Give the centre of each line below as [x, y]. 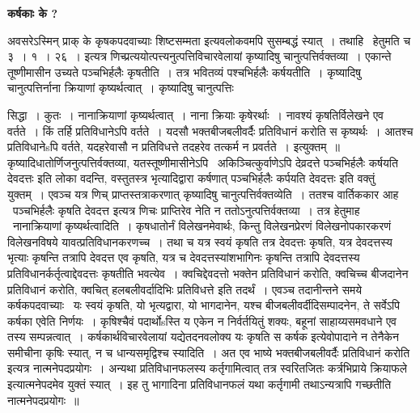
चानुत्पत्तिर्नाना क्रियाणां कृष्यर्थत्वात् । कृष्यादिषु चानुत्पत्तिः [121, 88]
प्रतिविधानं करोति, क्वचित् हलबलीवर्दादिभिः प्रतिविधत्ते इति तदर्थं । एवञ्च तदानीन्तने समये [185, 289]
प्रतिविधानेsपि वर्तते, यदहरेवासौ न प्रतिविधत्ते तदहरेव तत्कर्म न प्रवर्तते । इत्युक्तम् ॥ [174, 147]
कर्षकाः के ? [33, 13]
